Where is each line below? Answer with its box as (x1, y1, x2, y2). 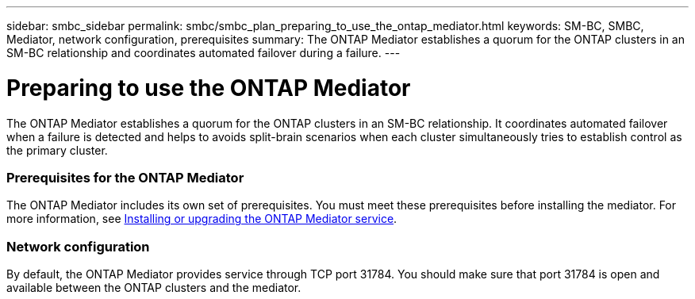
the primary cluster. (6, 143, 108, 157)
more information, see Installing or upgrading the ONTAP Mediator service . (6, 212, 397, 226)
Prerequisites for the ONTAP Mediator (6, 169, 244, 186)
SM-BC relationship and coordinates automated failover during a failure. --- (6, 46, 401, 59)
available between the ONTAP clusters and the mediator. (6, 281, 301, 294)
